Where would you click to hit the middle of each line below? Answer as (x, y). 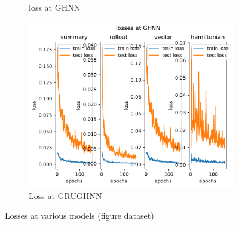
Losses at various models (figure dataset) (79, 216)
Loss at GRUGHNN (65, 195)
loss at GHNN (55, 7)
